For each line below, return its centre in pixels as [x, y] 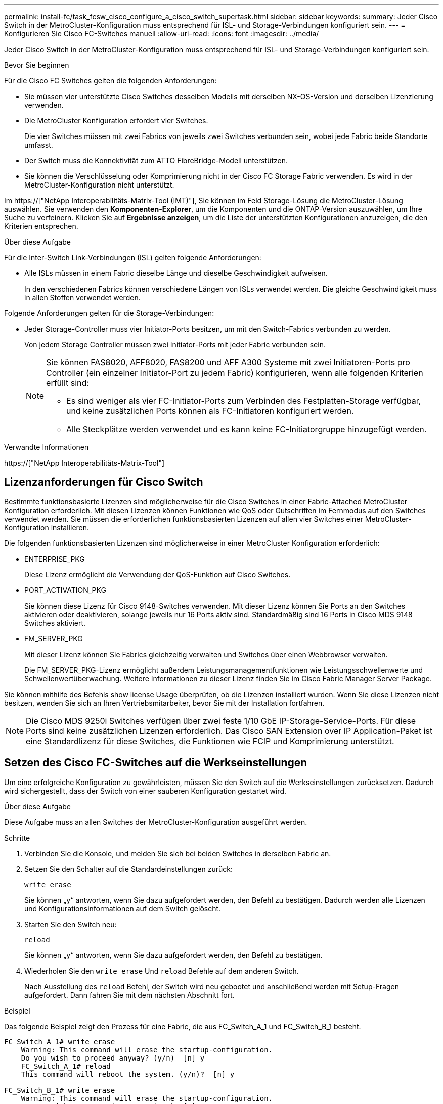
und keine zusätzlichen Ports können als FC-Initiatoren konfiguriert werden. [210, 411]
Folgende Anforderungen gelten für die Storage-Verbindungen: [109, 313]
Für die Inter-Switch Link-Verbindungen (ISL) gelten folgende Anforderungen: [133, 258]
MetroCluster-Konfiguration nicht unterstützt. [99, 185]
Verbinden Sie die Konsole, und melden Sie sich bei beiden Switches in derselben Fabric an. [178, 853]
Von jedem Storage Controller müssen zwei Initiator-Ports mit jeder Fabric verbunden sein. [175, 344]
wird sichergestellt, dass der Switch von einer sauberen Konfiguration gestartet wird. [145, 791]
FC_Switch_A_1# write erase [60, 1042]
